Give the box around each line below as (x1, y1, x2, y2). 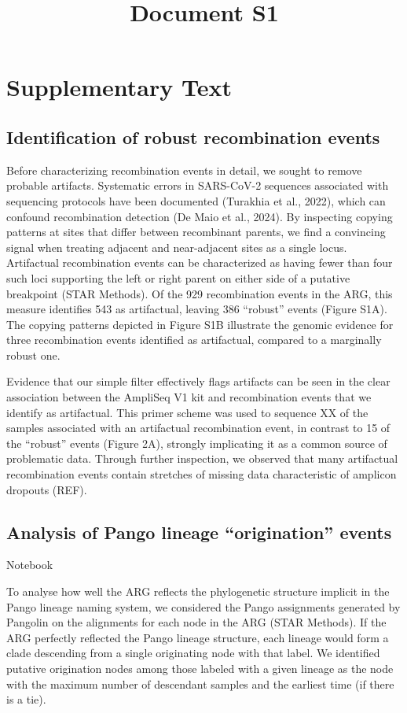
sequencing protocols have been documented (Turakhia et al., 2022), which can (6, 192, 386, 209)
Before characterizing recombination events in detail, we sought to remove (6, 161, 362, 178)
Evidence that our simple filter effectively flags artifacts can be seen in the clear (6, 373, 390, 390)
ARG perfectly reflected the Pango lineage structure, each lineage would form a (6, 629, 389, 645)
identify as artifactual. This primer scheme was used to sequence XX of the (6, 404, 368, 420)
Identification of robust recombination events (6, 124, 380, 149)
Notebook (6, 556, 53, 573)
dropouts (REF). (6, 481, 87, 497)
